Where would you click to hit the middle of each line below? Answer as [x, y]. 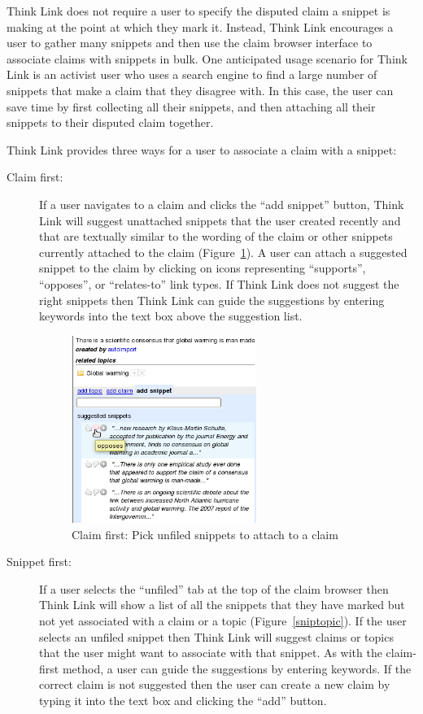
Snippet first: [39, 562]
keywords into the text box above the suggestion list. [171, 316]
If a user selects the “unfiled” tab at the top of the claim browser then [214, 588]
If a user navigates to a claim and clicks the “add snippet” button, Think [222, 204]
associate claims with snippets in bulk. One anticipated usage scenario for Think [207, 58]
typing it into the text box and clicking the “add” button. [183, 700]
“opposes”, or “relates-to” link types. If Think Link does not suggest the [219, 283]
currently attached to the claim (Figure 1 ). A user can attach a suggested [223, 252]
